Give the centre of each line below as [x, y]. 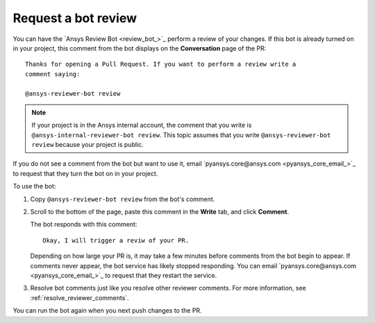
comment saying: [53, 74]
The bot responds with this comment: [84, 225]
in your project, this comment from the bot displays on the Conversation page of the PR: [140, 48]
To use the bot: [34, 186]
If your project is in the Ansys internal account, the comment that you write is [142, 125]
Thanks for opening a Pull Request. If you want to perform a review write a [161, 64]
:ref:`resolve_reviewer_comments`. [80, 297]
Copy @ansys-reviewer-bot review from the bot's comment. [123, 199]
